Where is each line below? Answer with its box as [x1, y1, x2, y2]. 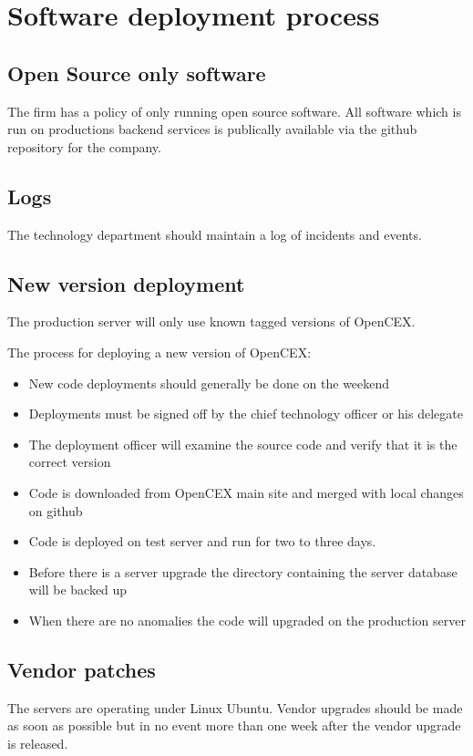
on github [28, 501, 83, 520]
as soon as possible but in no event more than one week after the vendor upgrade [7, 716, 461, 735]
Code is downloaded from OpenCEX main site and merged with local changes [28, 482, 464, 502]
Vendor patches [7, 655, 156, 683]
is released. [7, 733, 68, 752]
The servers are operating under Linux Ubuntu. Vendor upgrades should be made [7, 698, 463, 717]
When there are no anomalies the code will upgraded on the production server [28, 610, 466, 629]
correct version [28, 452, 111, 471]
